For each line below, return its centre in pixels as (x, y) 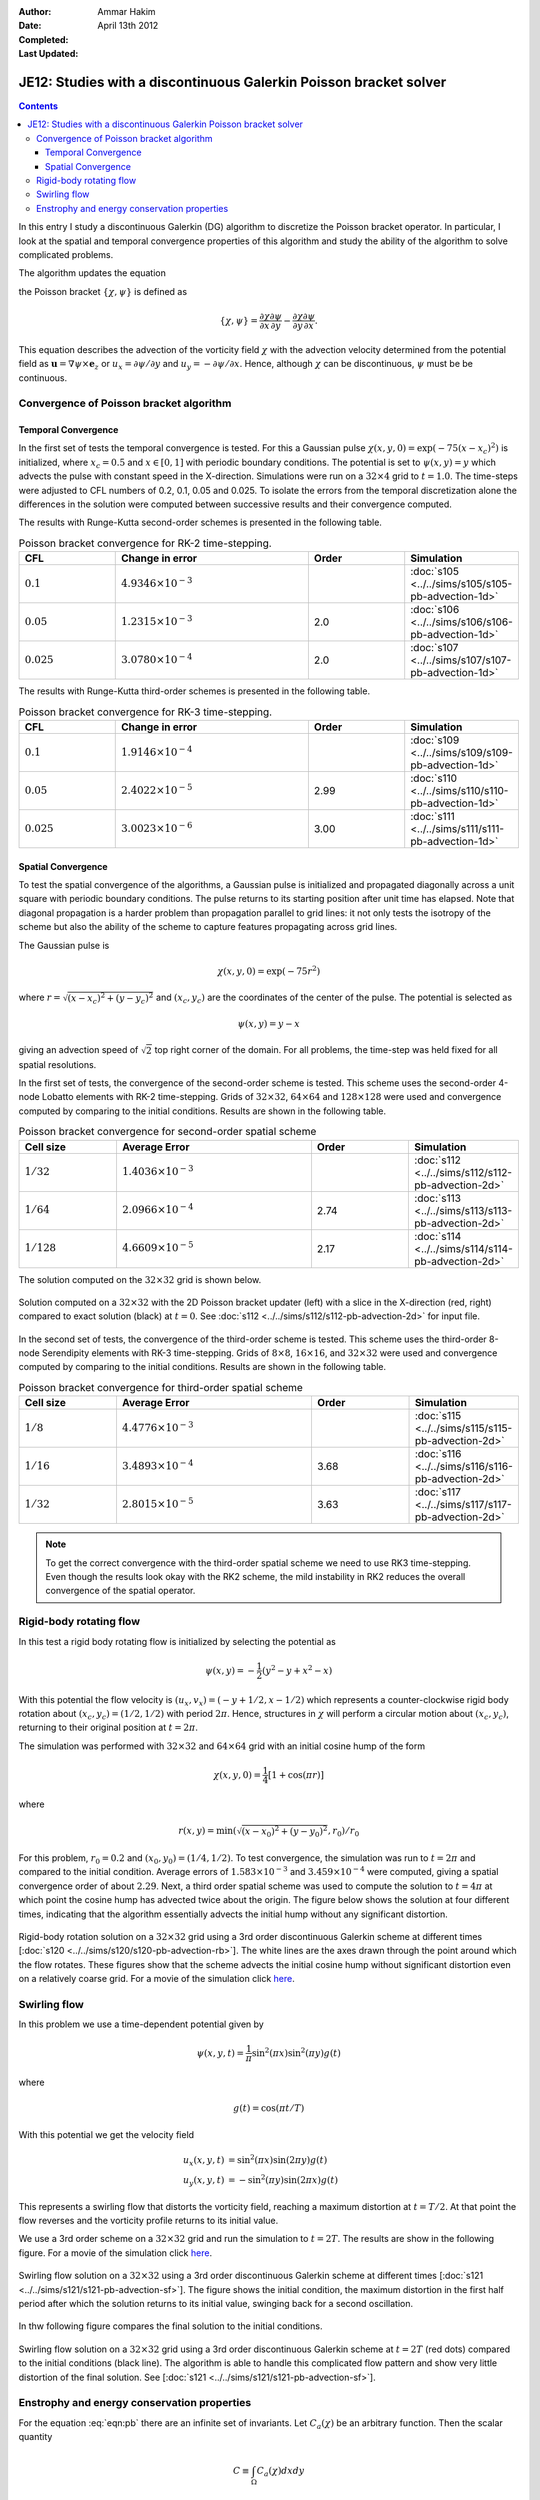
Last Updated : (48, 54)
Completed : (43, 39)
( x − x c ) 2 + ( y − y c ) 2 (110, 998)
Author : (35, 11)
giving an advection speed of (78, 1050)
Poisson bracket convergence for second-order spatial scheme (167, 1132)
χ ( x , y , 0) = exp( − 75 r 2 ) (268, 970)
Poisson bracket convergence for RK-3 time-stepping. (145, 712)
